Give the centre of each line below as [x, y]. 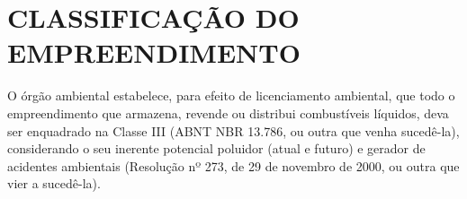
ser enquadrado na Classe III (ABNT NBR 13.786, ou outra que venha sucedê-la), [233, 130]
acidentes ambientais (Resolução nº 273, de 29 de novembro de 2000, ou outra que [233, 165]
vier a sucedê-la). [54, 183]
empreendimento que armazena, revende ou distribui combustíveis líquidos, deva [228, 112]
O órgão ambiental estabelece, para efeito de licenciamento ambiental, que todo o [231, 95]
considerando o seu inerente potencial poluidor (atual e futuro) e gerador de [216, 148]
